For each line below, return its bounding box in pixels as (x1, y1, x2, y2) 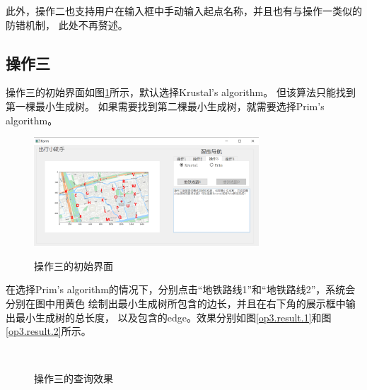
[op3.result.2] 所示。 (6, 324, 91, 338)
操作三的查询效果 (34, 371, 113, 386)
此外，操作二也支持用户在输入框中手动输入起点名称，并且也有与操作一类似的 (6, 4, 362, 18)
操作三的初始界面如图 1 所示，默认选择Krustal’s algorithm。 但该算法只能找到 (6, 85, 356, 100)
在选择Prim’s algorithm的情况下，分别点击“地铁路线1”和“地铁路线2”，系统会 (6, 282, 356, 297)
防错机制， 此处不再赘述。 (6, 17, 128, 32)
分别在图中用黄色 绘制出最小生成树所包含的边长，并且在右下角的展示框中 (6, 295, 346, 310)
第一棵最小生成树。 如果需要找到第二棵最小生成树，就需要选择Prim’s (6, 98, 325, 113)
